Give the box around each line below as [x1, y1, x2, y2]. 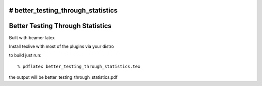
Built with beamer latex [9, 34, 55, 41]
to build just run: [9, 52, 42, 58]
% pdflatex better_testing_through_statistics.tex [17, 63, 141, 69]
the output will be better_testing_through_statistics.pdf [9, 74, 118, 80]
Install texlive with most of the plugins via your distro [9, 43, 114, 49]
